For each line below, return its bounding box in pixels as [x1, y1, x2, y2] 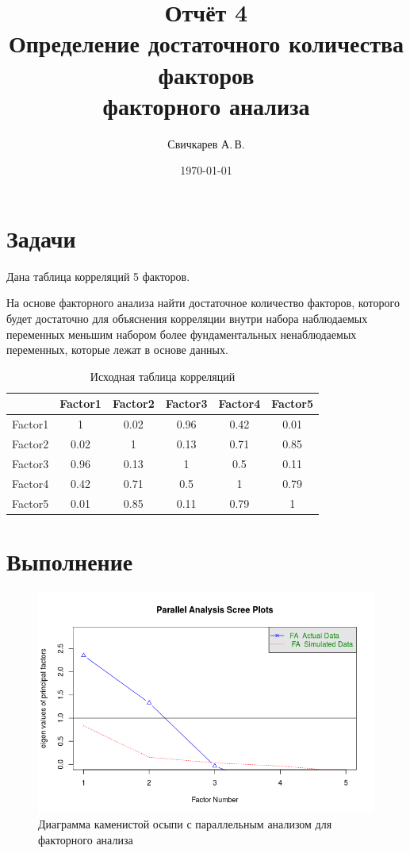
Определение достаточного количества [8, 27, 404, 60]
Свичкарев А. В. [167, 135, 245, 152]
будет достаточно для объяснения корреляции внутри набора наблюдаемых [6, 310, 368, 326]
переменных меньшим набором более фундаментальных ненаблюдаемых [6, 325, 357, 342]
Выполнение [6, 544, 133, 577]
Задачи [6, 221, 76, 254]
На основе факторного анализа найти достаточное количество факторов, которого [6, 294, 400, 311]
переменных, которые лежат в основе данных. [6, 341, 228, 358]
